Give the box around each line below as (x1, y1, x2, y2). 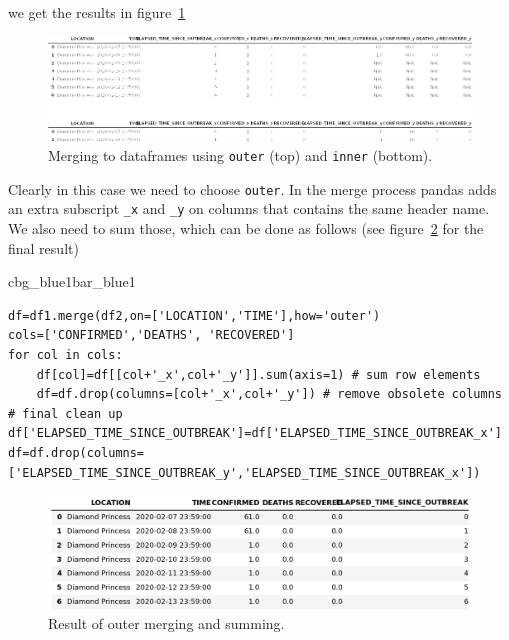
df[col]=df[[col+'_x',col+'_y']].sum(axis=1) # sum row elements (36, 367, 481, 382)
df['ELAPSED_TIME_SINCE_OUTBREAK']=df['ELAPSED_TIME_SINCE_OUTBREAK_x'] (8, 426, 502, 441)
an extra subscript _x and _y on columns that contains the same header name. (8, 198, 490, 219)
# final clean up (8, 406, 123, 421)
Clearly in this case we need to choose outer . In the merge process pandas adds (8, 178, 497, 199)
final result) (8, 237, 79, 258)
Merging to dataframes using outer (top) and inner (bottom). (48, 145, 433, 166)
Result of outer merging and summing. (48, 612, 285, 633)
